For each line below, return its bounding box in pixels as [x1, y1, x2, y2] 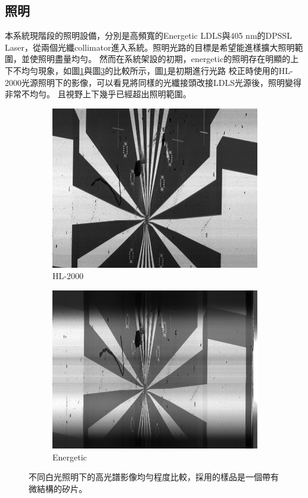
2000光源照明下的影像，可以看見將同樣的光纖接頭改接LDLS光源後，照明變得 [5, 76, 301, 88]
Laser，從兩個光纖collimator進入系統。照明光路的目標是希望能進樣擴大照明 [5, 41, 295, 53]
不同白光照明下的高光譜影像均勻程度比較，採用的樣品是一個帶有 [29, 471, 279, 483]
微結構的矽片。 [29, 482, 87, 494]
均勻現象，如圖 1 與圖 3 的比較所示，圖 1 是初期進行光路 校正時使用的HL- [21, 64, 293, 76]
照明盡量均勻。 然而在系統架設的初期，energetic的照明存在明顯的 [38, 52, 291, 65]
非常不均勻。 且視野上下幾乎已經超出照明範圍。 [5, 88, 191, 100]
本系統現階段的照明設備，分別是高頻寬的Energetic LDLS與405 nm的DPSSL [5, 29, 293, 42]
